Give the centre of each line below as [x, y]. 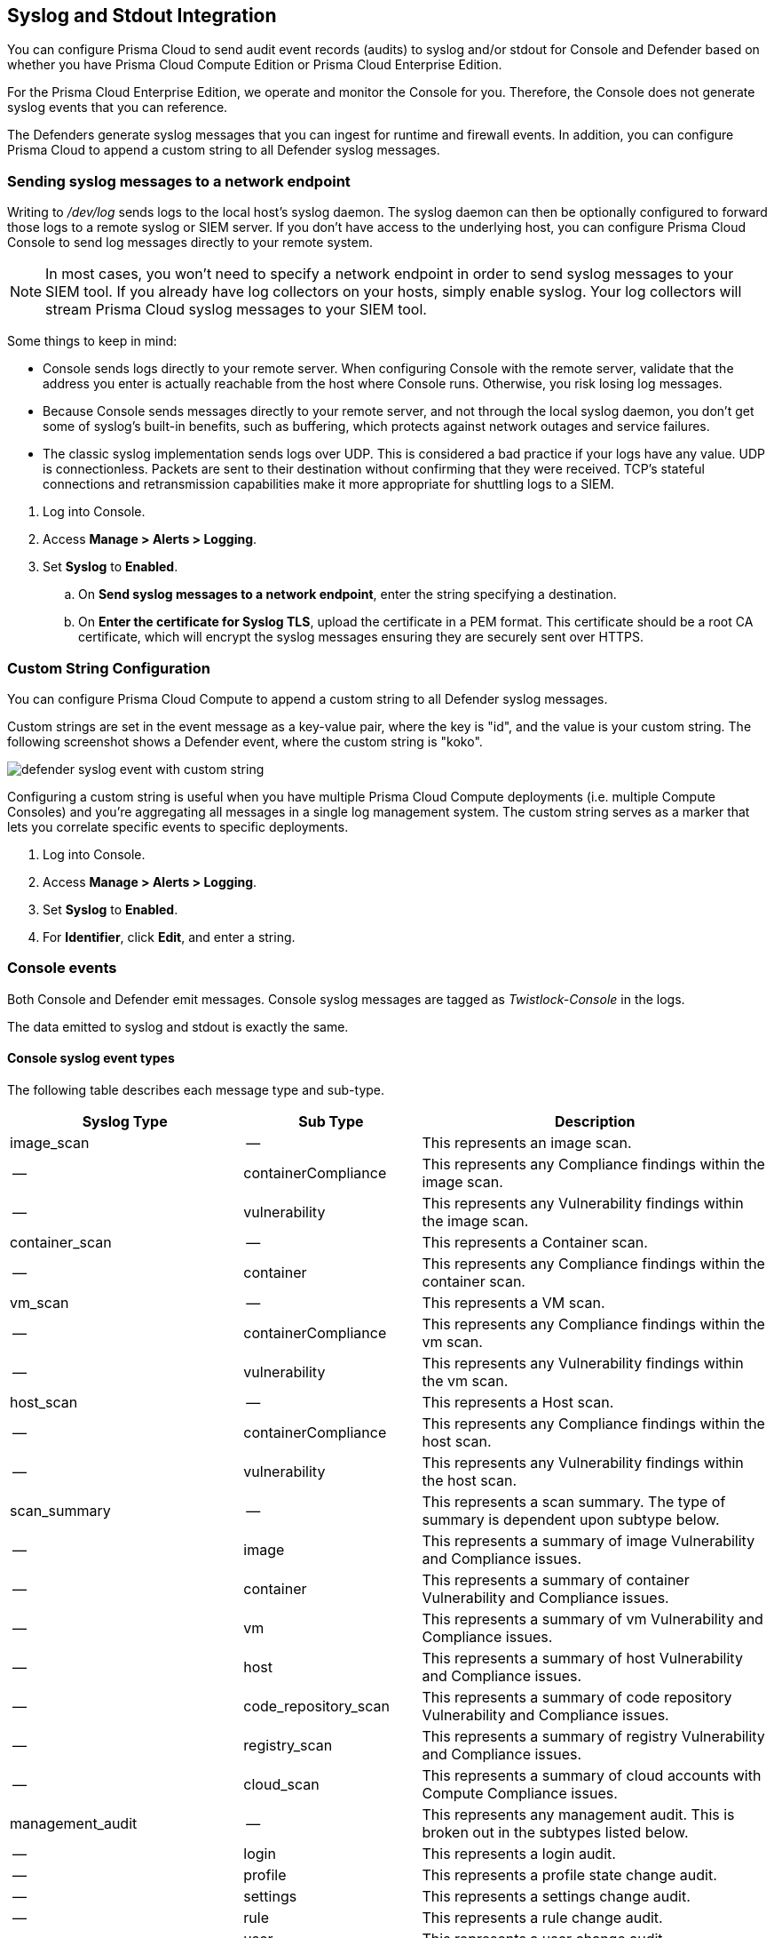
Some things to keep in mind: [92, 341]
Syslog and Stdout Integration [142, 16]
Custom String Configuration [109, 668]
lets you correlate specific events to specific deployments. [178, 826]
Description [595, 1121]
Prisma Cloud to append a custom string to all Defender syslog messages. [224, 150]
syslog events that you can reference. [118, 108]
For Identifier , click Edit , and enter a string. [169, 937]
